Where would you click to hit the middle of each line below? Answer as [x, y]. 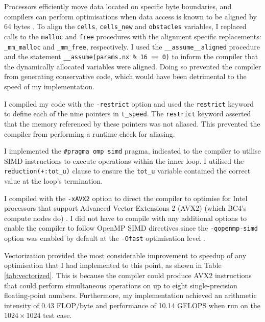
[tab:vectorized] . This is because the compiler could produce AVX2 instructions [128, 275]
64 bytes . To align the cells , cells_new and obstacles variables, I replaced [125, 26]
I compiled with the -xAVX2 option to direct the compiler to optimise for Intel [126, 198]
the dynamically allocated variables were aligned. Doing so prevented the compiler [133, 66]
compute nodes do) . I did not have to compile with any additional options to [126, 218]
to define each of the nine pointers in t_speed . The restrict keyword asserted [128, 114]
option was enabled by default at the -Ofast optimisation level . [105, 238]
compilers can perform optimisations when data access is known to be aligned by [130, 16]
